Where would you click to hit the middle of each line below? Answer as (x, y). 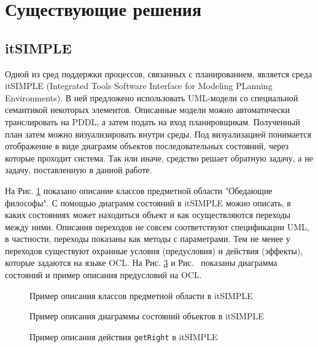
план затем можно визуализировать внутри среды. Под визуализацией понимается (158, 134)
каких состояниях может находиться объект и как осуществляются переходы (148, 215)
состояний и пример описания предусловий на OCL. (103, 275)
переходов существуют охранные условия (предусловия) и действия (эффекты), (154, 250)
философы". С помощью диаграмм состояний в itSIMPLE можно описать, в (148, 202)
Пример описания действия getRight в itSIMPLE (124, 336)
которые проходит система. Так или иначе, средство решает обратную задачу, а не (159, 158)
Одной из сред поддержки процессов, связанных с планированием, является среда (159, 73)
